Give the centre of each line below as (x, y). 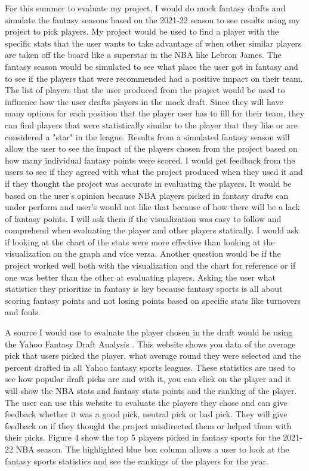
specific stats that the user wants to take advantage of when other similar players (153, 43)
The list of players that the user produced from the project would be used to (145, 90)
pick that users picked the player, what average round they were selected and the (153, 355)
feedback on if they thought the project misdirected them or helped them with (148, 425)
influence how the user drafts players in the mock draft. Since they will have (144, 101)
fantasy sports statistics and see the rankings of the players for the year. (137, 461)
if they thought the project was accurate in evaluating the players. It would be (148, 183)
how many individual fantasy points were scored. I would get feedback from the (150, 160)
